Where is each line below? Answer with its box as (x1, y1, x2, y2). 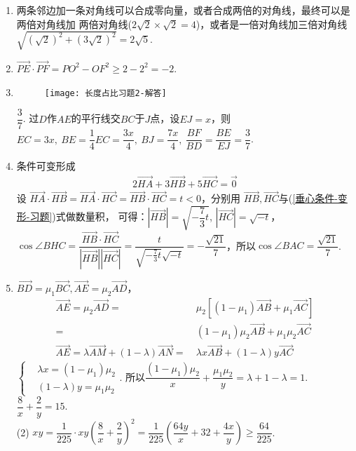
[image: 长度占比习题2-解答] (44, 88, 167, 98)
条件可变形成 (16, 159, 76, 173)
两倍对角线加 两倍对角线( (16, 16, 132, 31)
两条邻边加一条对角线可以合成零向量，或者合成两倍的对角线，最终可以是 (16, 3, 350, 17)
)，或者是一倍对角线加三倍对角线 (196, 16, 348, 31)
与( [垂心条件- (278, 191, 338, 206)
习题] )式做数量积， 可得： (29, 209, 148, 224)
